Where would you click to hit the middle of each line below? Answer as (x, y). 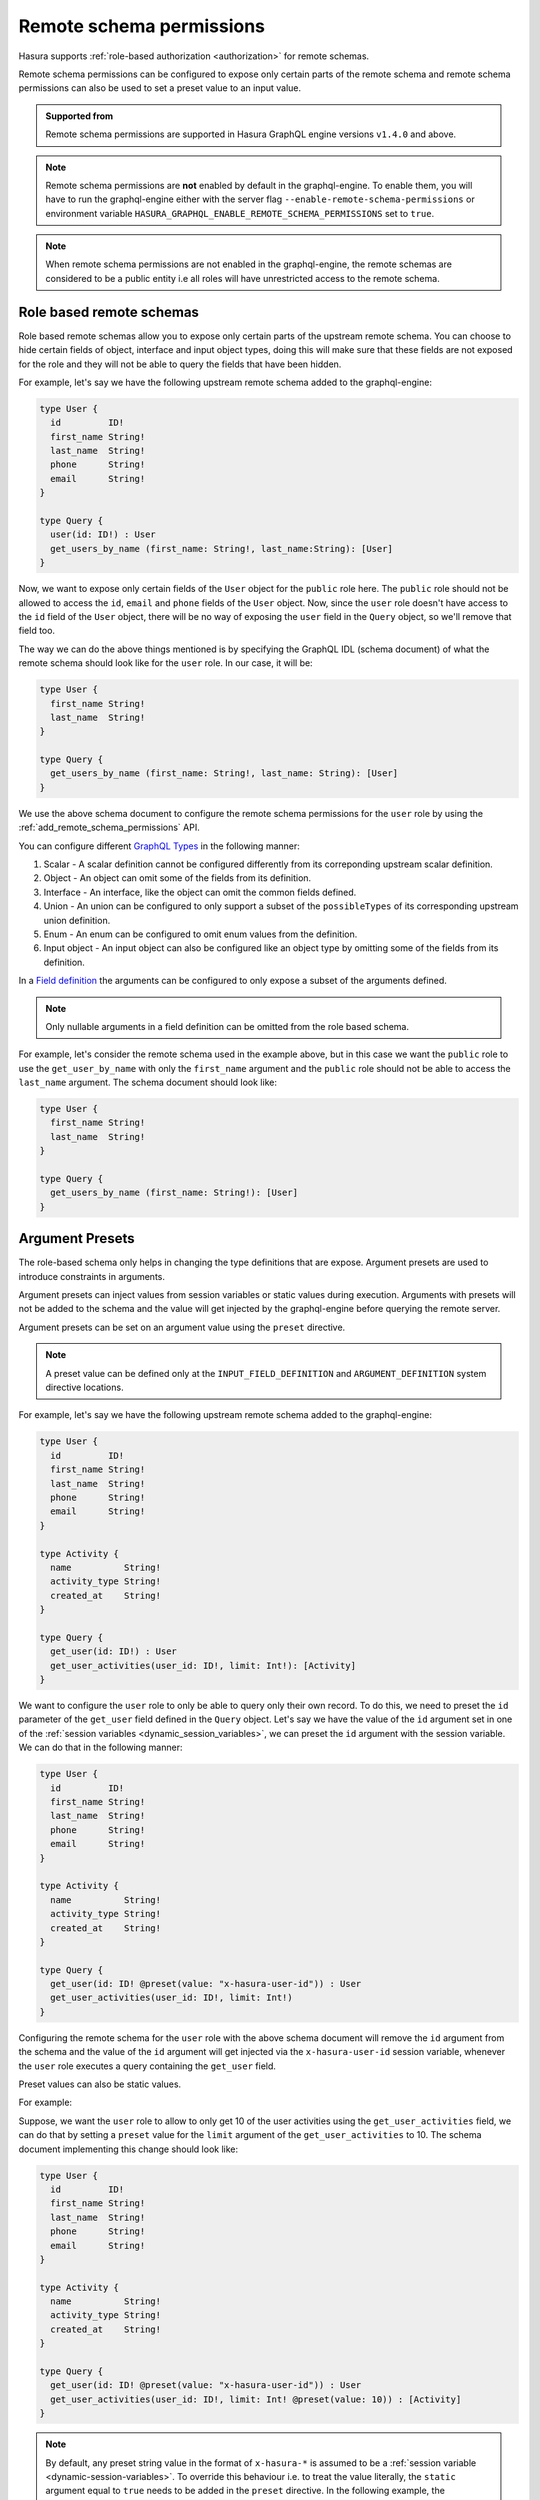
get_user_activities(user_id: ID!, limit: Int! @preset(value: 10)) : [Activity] (256, 2399)
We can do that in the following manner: (100, 1747)
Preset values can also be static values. (100, 2084)
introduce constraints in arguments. (91, 1276)
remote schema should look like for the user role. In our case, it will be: (166, 663)
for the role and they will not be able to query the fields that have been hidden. (180, 364)
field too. (36, 631)
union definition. (77, 920)
